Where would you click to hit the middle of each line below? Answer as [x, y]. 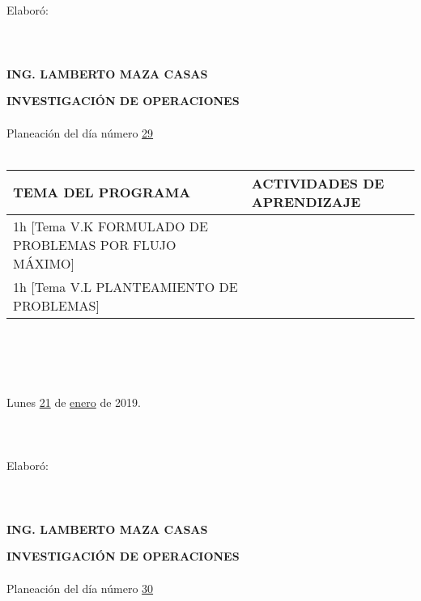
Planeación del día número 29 [80, 132]
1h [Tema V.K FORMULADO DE [111, 226]
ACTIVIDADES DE [318, 183]
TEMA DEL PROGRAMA [102, 193]
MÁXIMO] [44, 263]
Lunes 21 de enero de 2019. [74, 402]
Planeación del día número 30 [80, 588]
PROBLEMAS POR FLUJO [95, 244]
